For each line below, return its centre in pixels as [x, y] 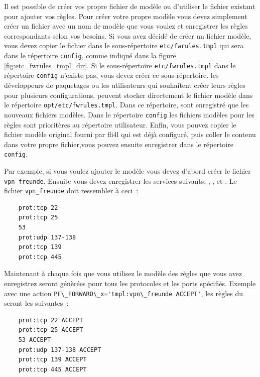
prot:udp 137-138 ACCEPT [60, 350]
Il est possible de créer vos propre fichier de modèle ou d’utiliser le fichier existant [130, 6]
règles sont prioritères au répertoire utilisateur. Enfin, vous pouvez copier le [120, 124]
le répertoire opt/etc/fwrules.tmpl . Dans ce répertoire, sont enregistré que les [126, 105]
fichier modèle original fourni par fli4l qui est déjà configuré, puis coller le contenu [130, 134]
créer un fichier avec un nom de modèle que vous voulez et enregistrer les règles [126, 26]
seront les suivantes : [36, 303]
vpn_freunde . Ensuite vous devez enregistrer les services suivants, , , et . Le [120, 180]
